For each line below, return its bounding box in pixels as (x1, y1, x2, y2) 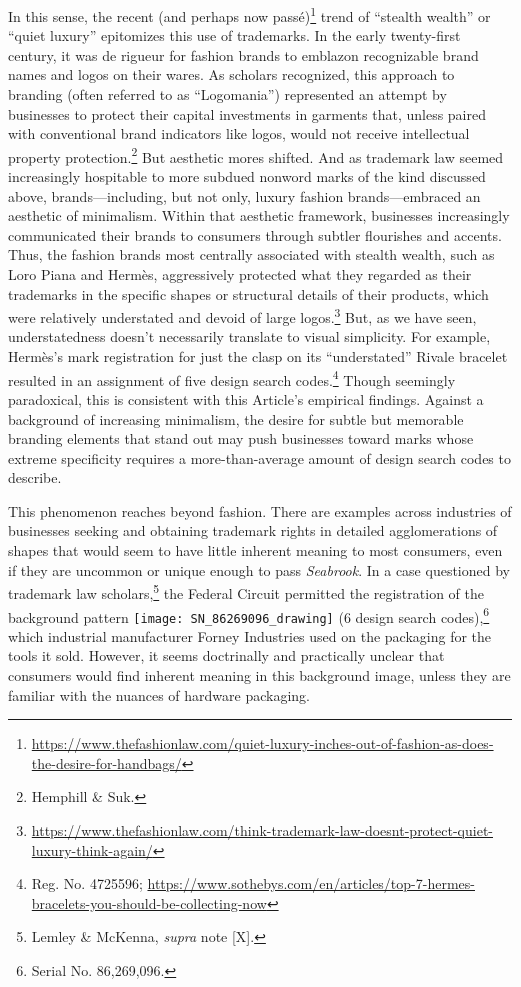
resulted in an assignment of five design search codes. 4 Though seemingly (8, 366, 456, 390)
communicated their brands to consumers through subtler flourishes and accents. (8, 224, 502, 245)
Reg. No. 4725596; (31, 873, 143, 894)
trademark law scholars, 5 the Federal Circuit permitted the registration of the (8, 580, 484, 603)
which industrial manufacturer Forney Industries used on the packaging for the (8, 625, 492, 646)
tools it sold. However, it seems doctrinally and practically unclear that (8, 645, 445, 666)
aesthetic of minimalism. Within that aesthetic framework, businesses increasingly (8, 205, 510, 226)
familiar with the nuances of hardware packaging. (8, 684, 310, 705)
